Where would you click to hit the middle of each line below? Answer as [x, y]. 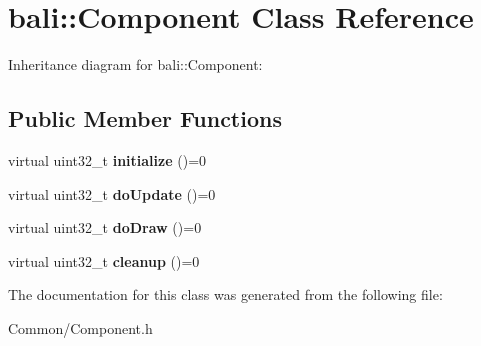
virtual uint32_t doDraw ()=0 [105, 227]
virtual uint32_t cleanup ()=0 [104, 260]
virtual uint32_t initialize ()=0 [107, 159]
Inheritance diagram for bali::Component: [135, 64]
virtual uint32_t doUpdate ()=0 [112, 193]
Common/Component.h [80, 327]
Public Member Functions [145, 118]
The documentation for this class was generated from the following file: [225, 294]
